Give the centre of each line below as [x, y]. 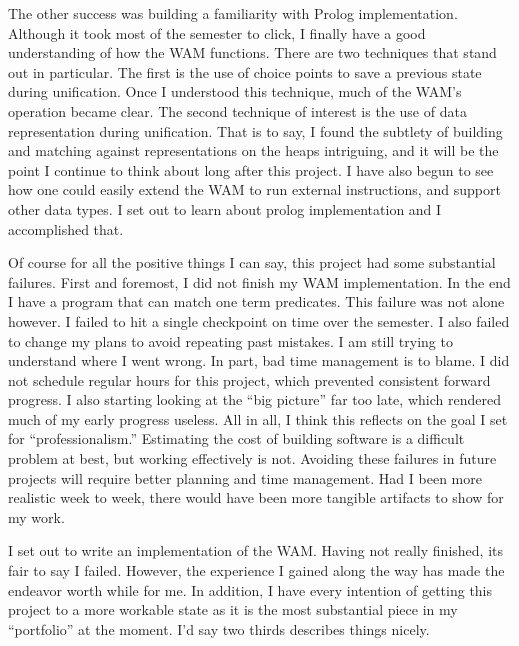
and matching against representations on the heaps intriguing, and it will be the [253, 150]
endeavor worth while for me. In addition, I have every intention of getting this [250, 589]
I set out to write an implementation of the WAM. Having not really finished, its [255, 550]
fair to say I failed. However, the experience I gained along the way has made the [256, 570]
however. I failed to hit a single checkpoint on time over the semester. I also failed [259, 320]
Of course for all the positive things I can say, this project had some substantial [252, 262]
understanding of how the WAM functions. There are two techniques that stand [252, 52]
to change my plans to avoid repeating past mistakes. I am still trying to [230, 340]
